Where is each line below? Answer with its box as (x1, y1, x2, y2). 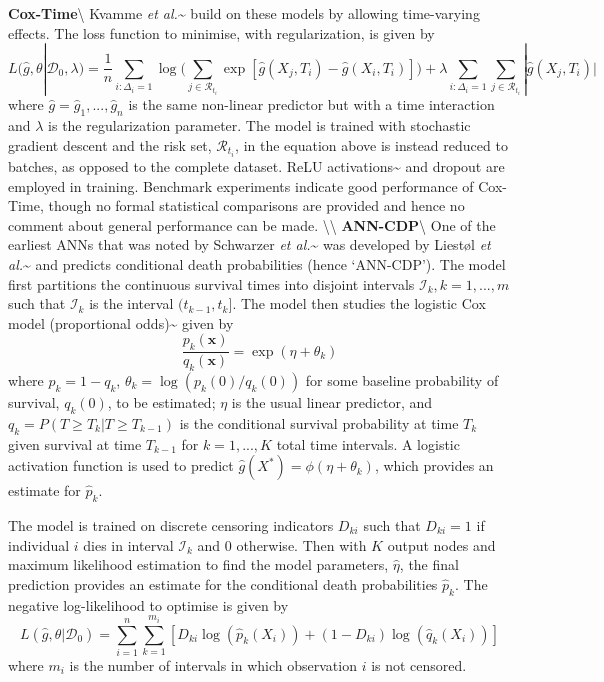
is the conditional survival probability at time (179, 412, 459, 433)
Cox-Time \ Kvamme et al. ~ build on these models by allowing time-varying (8, 3, 480, 23)
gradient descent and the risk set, (8, 134, 212, 155)
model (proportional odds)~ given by (8, 312, 234, 333)
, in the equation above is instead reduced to (235, 134, 508, 155)
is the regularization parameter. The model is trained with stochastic (48, 115, 471, 136)
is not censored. (371, 654, 467, 675)
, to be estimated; (107, 391, 216, 412)
